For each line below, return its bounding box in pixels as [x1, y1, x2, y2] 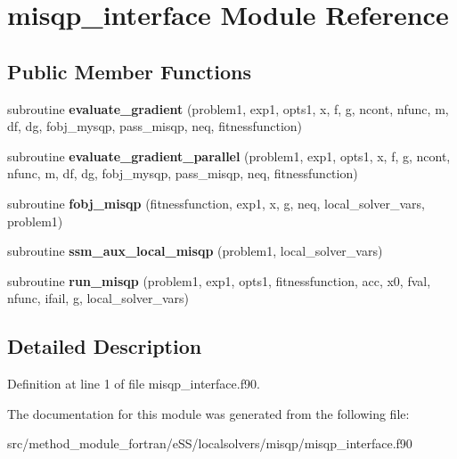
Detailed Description [7, 332, 202, 360]
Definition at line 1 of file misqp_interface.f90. [7, 374, 260, 393]
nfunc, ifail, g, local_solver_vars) [7, 289, 190, 307]
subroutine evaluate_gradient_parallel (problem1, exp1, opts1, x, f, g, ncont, [7, 146, 451, 165]
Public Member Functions [7, 57, 251, 85]
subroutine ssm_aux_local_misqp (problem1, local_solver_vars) [7, 242, 383, 260]
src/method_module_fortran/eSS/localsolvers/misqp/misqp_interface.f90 [7, 434, 412, 453]
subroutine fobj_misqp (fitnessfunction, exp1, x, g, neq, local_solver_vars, [7, 193, 425, 212]
